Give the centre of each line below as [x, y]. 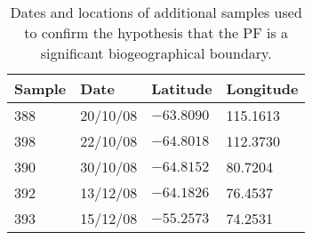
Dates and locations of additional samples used [156, 12]
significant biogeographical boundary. [156, 53]
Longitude [262, 88]
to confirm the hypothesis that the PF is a [156, 32]
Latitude [182, 88]
